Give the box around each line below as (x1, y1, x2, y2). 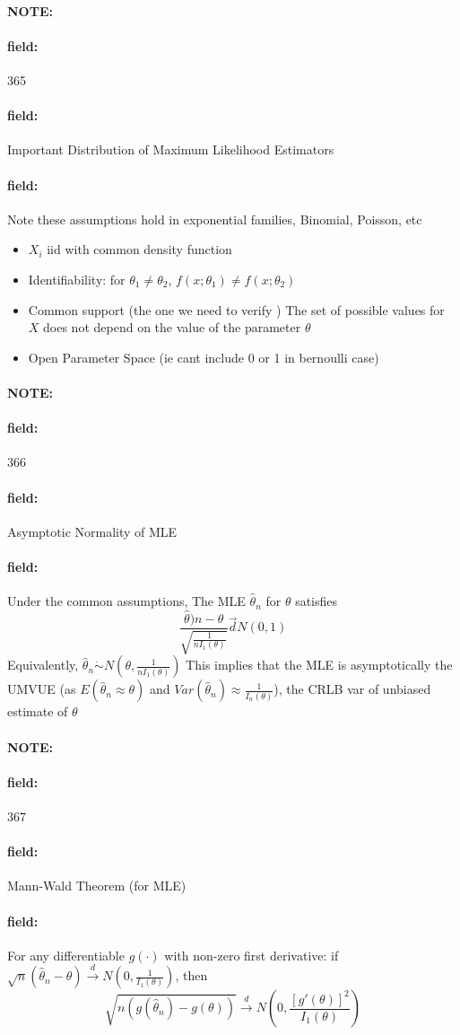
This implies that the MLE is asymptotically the (186, 655, 453, 674)
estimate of (7, 702, 68, 721)
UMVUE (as (7, 680, 76, 698)
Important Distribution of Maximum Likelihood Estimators (7, 140, 334, 159)
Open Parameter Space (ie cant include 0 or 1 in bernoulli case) (28, 347, 379, 366)
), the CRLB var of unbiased (273, 680, 431, 698)
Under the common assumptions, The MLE (7, 592, 246, 610)
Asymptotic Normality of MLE (7, 522, 178, 540)
